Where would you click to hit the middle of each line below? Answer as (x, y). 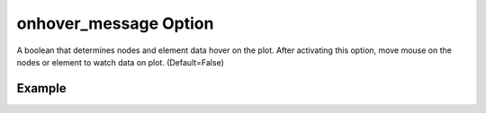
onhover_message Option (115, 23)
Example (41, 88)
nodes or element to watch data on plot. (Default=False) (120, 62)
